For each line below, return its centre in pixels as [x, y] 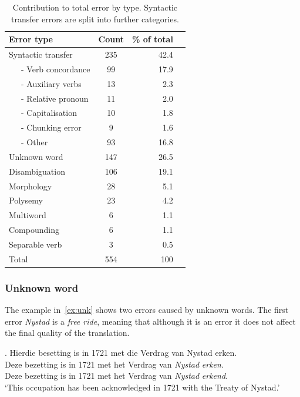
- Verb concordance [55, 69]
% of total [152, 39]
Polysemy [26, 200]
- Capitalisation [49, 113]
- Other [34, 142]
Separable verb [36, 244]
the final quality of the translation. [67, 333]
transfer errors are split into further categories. [95, 19]
